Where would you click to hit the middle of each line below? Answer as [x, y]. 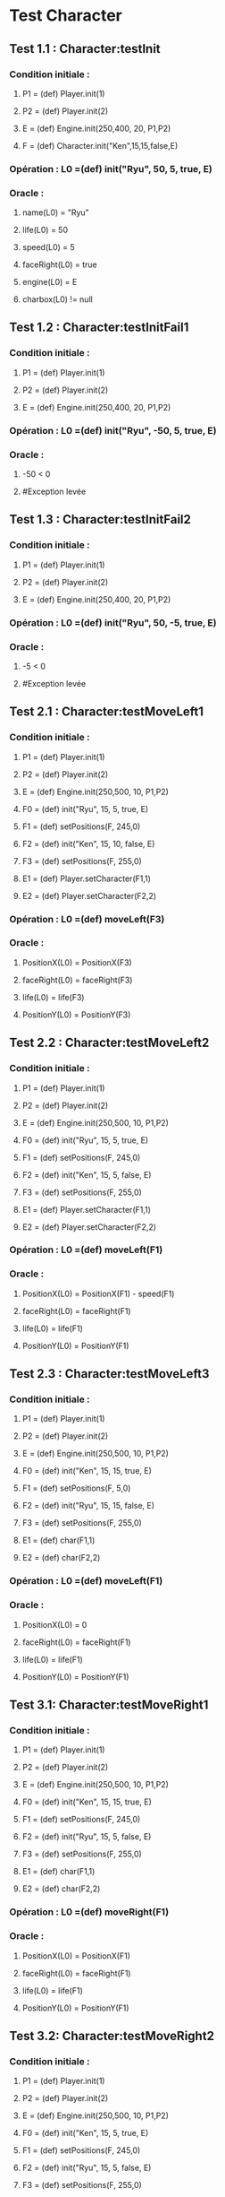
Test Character [66, 16]
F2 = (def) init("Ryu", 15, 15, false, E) [88, 1506]
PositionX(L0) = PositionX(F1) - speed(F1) [98, 1293]
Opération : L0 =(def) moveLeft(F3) [87, 919]
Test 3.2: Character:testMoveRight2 [112, 2036]
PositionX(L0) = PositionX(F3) [77, 962]
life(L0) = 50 [45, 230]
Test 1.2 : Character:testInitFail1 [99, 328]
